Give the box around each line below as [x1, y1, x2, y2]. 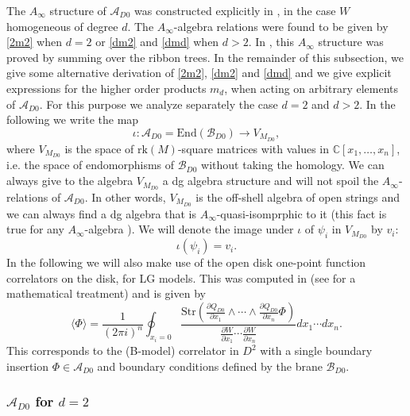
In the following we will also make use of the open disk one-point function [6, 254, 366, 271]
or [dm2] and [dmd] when [95, 33, 219, 50]
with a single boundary [260, 342, 373, 359]
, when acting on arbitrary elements [224, 79, 398, 96]
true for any [6, 221, 64, 237]
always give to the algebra [6, 172, 133, 189]
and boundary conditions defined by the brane [97, 357, 323, 374]
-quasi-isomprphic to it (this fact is [216, 205, 387, 221]
